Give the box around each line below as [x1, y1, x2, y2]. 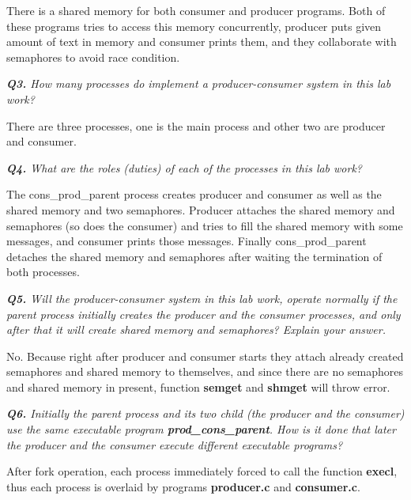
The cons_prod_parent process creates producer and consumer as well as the [6, 186, 382, 203]
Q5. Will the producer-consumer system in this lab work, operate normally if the [6, 290, 398, 306]
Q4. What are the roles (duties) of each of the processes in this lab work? [6, 159, 363, 176]
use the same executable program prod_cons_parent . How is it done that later [6, 421, 396, 437]
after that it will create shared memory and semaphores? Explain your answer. [6, 321, 386, 338]
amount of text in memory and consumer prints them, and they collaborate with [6, 33, 397, 50]
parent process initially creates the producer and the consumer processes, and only [6, 305, 401, 322]
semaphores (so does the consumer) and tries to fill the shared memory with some [6, 217, 403, 233]
